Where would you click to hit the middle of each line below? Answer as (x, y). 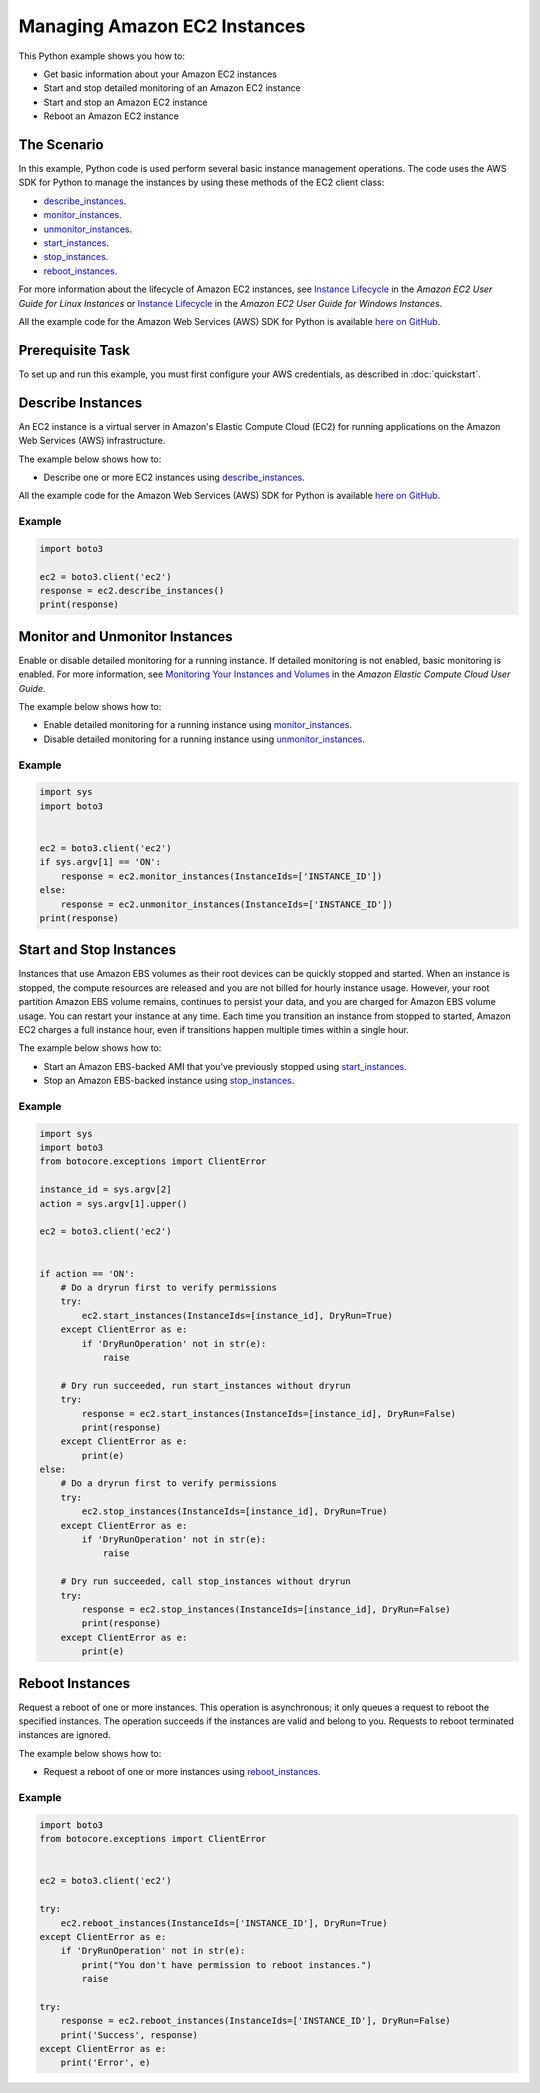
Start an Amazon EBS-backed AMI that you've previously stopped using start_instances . (225, 1066)
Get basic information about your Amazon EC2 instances (160, 74)
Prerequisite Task (74, 350)
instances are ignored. (64, 1735)
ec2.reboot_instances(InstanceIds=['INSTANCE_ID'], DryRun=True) (224, 1923)
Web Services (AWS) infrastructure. (92, 441)
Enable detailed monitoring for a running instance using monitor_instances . (198, 725)
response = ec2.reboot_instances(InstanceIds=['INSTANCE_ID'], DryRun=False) (256, 2021)
